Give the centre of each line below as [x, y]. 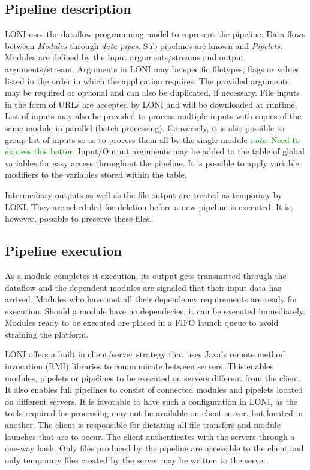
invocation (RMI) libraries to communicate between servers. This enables [139, 366]
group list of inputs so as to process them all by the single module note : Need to [152, 139]
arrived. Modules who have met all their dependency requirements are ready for [151, 299]
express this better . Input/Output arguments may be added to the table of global [155, 151]
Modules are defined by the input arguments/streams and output [125, 57]
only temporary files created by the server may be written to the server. [137, 460]
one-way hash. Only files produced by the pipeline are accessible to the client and [154, 448]
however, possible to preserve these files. [79, 218]
